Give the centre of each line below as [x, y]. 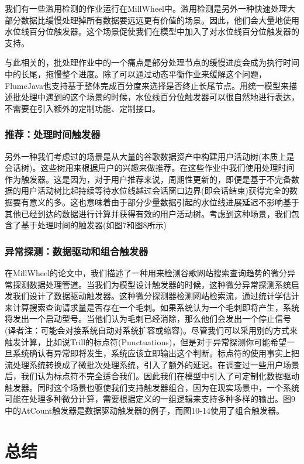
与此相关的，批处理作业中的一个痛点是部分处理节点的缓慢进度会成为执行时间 [152, 62]
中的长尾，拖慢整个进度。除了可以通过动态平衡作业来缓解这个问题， [136, 73]
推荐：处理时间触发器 [53, 134]
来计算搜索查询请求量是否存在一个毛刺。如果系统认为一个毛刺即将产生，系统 [152, 307]
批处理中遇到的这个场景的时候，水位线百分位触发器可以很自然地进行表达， [156, 97]
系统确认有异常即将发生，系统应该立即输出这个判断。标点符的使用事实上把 [156, 353]
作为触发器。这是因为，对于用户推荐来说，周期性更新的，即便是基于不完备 [148, 179]
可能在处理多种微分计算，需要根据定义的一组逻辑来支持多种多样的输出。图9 [150, 399]
